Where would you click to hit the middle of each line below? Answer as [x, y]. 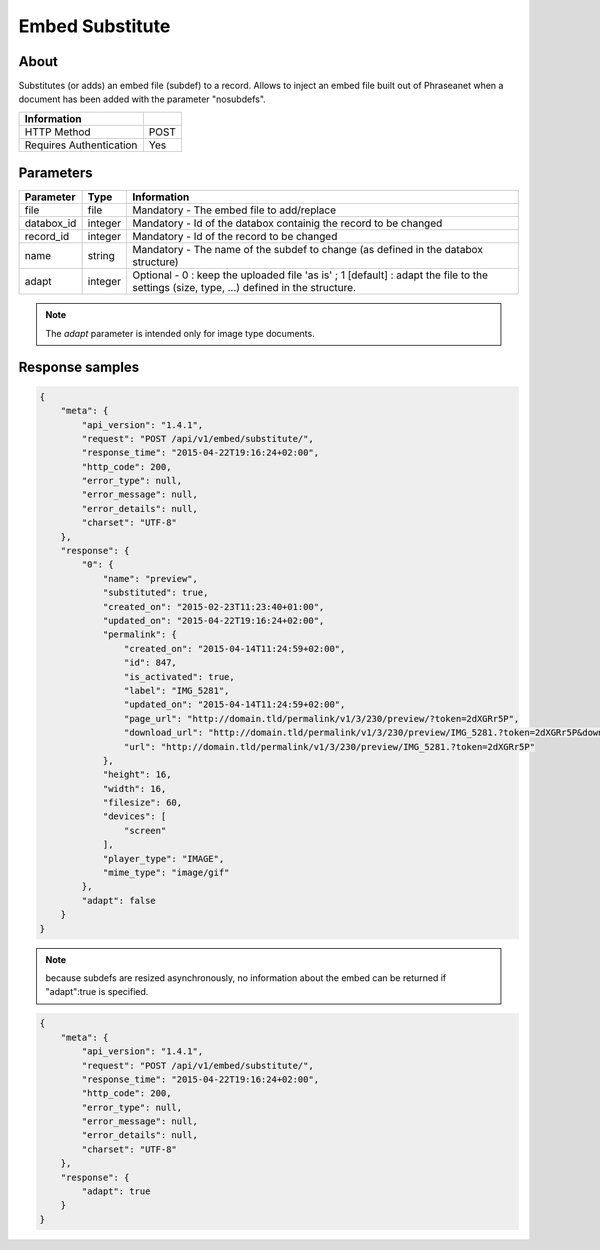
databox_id [50, 223]
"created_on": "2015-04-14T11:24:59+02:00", [234, 648]
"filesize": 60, [142, 803]
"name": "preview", [150, 578]
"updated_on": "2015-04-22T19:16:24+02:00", [213, 620]
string [101, 256]
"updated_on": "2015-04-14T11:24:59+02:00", [234, 704]
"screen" [145, 830]
